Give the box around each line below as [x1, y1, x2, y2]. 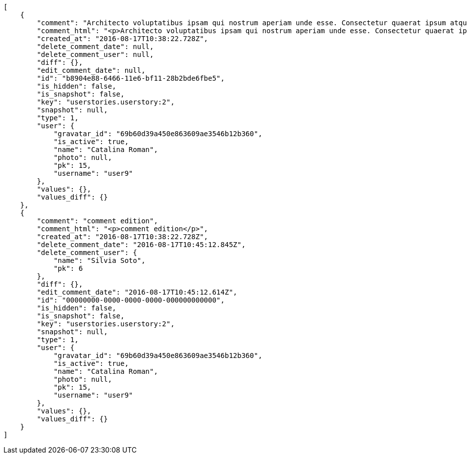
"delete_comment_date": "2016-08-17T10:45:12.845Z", [37, 241, 246, 249]
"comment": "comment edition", [37, 217, 158, 225]
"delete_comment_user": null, [37, 51, 154, 58]
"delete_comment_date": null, [37, 43, 154, 51]
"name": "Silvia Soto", [53, 256, 146, 264]
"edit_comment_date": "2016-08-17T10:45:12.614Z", [37, 288, 238, 296]
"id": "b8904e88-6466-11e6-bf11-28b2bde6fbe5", [37, 74, 225, 82]
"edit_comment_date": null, [37, 66, 146, 74]
